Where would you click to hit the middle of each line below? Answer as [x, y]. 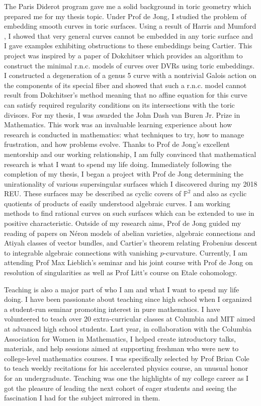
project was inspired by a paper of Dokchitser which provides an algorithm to [123, 55]
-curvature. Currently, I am [205, 252]
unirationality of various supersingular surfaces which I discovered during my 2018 [131, 183]
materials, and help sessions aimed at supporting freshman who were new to [121, 348]
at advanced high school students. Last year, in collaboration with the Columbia [128, 329]
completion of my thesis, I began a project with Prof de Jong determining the [124, 174]
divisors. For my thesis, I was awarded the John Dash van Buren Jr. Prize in [122, 114]
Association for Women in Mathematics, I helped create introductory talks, [120, 338]
